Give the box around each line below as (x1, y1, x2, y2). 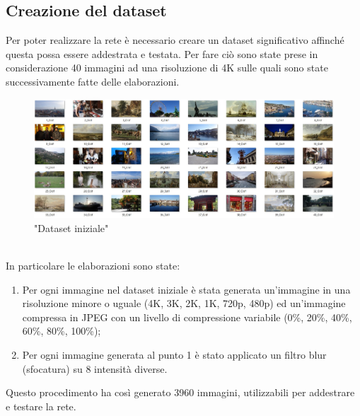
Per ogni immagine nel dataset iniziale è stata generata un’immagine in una (22, 282, 351, 296)
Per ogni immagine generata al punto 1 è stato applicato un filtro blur (22, 347, 327, 362)
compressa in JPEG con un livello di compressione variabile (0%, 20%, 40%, (22, 309, 352, 324)
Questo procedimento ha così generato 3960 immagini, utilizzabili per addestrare (6, 385, 355, 400)
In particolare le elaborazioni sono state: (6, 258, 180, 273)
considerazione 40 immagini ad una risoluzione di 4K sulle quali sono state (6, 60, 328, 75)
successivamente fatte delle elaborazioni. (6, 74, 180, 88)
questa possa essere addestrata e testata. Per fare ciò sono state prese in (6, 46, 318, 61)
